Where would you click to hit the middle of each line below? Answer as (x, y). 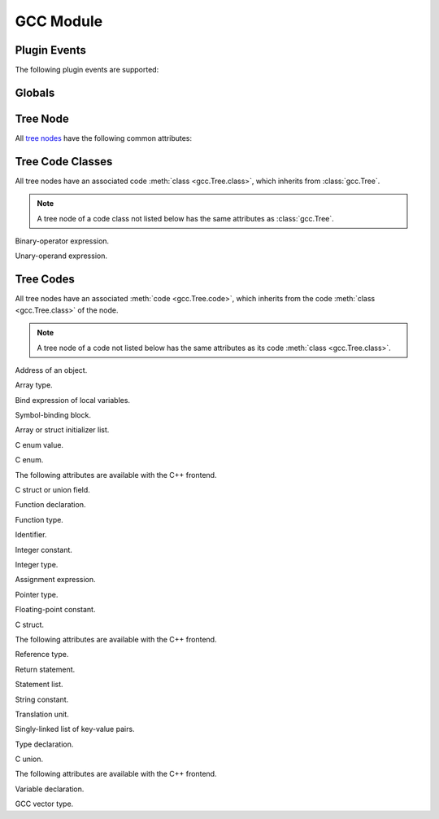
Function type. (39, 519)
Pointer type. (37, 594)
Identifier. (31, 535)
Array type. (34, 385)
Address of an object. (51, 370)
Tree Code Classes (64, 162)
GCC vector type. (44, 804)
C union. (29, 759)
